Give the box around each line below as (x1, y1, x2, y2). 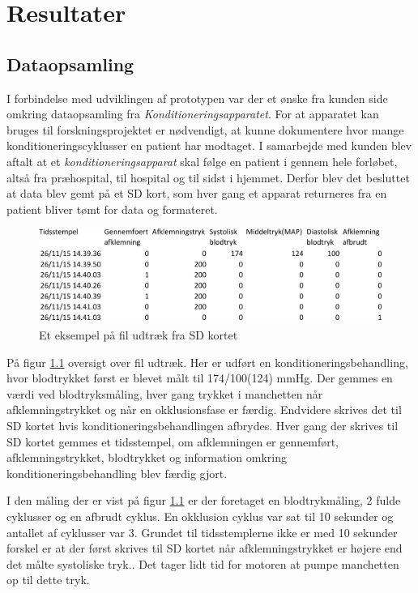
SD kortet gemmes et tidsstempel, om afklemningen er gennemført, (6, 433, 339, 450)
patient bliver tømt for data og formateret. (6, 200, 218, 217)
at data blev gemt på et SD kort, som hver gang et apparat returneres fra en (6, 185, 387, 202)
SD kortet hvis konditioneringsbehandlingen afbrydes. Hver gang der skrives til (6, 416, 399, 433)
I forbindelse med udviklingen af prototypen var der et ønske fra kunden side (6, 89, 388, 106)
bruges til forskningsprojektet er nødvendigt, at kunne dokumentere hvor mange (6, 121, 404, 138)
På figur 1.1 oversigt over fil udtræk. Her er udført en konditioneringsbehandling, (6, 353, 408, 370)
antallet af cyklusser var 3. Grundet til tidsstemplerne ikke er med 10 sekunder (6, 523, 398, 540)
